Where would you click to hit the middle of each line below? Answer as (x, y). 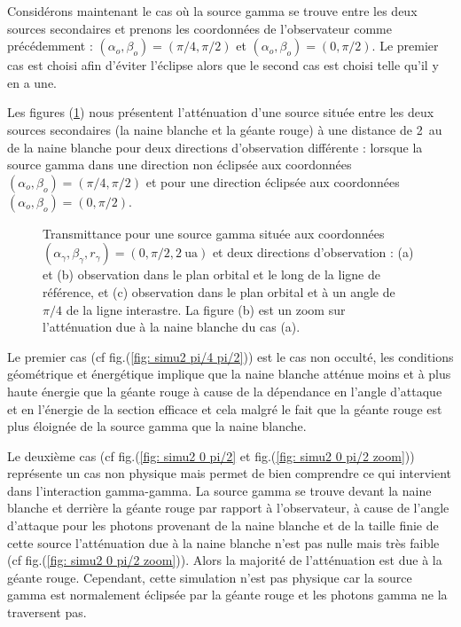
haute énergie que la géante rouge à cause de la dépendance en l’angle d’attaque (225, 391)
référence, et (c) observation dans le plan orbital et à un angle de (219, 291)
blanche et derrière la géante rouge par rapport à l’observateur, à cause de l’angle (228, 508)
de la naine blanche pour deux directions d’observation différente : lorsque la (215, 147)
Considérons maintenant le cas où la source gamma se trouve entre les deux (212, 11)
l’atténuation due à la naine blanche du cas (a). (172, 327)
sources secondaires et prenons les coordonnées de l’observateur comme (199, 28)
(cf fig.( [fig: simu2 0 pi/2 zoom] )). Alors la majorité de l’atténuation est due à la (225, 560)
